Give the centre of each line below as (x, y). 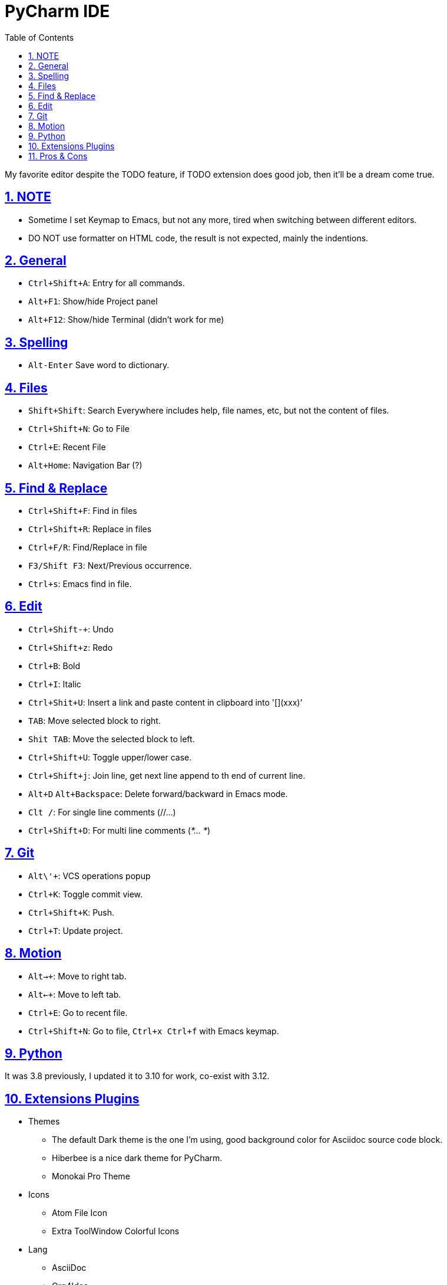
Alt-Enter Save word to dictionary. (99, 365)
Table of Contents (39, 37)
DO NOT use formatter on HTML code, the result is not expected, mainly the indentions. (198, 238)
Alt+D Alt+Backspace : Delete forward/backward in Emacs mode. (158, 794)
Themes (44, 1122)
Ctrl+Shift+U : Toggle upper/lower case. (110, 757)
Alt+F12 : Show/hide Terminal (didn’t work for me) (126, 320)
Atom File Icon (80, 1213)
